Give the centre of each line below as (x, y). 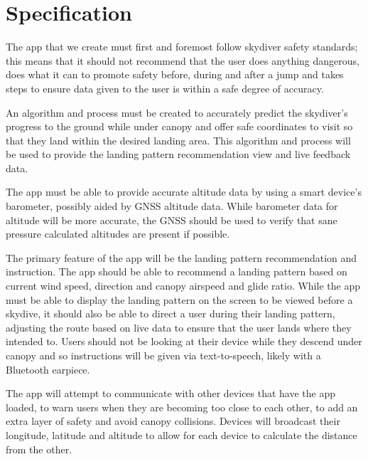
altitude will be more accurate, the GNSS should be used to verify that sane (172, 220)
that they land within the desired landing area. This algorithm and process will (178, 140)
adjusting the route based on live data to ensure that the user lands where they (179, 327)
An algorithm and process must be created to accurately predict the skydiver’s (177, 112)
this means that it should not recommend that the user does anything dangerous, (183, 60)
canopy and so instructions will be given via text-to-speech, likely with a (163, 355)
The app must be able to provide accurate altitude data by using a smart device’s (184, 192)
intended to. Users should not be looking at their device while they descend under (184, 341)
